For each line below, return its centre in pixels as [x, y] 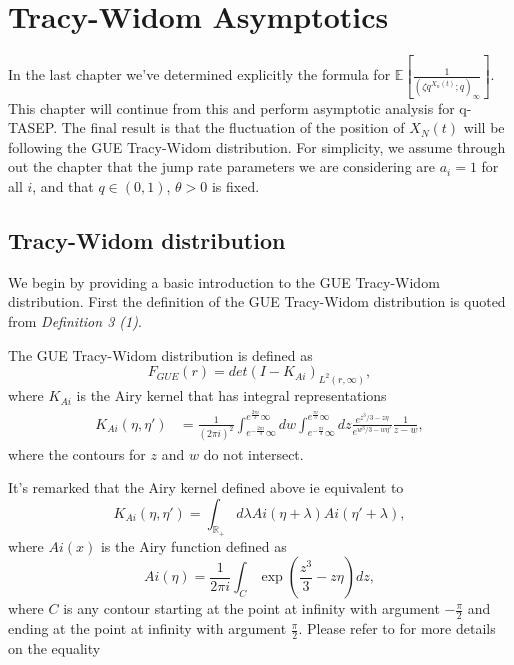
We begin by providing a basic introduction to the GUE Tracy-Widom [224, 281]
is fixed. [235, 186]
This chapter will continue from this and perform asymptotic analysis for [231, 107]
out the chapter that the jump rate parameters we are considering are [222, 166]
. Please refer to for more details [397, 628]
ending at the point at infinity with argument [147, 628]
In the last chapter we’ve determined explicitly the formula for [199, 74]
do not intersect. [253, 453]
